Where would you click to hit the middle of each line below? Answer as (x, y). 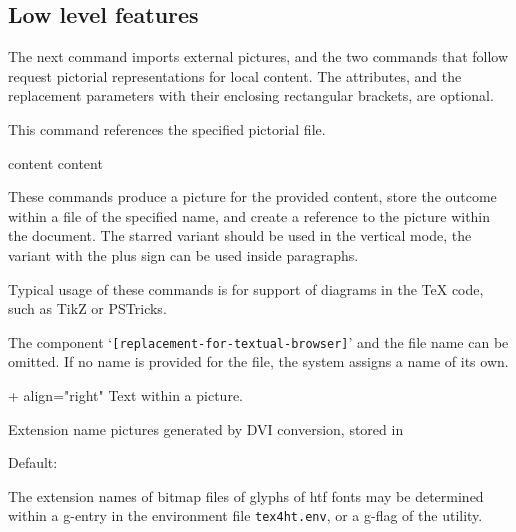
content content (55, 162)
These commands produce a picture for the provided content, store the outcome (252, 196)
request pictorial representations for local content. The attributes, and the (235, 75)
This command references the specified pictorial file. (167, 128)
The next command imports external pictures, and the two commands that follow (258, 56)
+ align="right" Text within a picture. (125, 394)
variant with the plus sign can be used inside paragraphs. (183, 254)
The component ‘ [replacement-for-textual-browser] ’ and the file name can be (258, 341)
